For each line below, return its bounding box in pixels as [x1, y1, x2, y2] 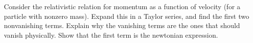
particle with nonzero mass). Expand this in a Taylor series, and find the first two [4, 11, 249, 21]
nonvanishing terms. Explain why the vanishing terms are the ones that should [4, 20, 240, 30]
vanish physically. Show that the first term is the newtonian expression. [4, 29, 218, 40]
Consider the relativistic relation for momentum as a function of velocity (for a [4, 1, 241, 11]
